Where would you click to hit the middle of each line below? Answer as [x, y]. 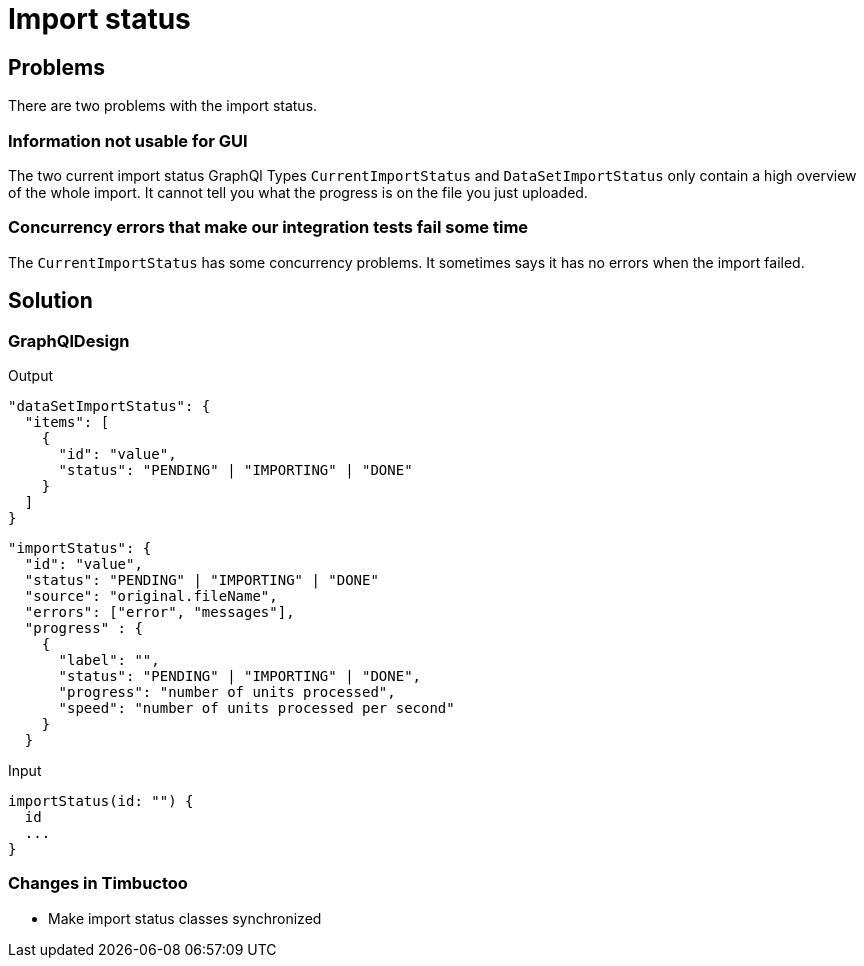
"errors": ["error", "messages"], [159, 611]
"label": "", [109, 659]
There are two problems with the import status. [163, 106]
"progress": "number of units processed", [227, 691]
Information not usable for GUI [128, 140]
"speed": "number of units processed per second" [256, 707]
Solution [50, 301]
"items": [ [67, 421]
